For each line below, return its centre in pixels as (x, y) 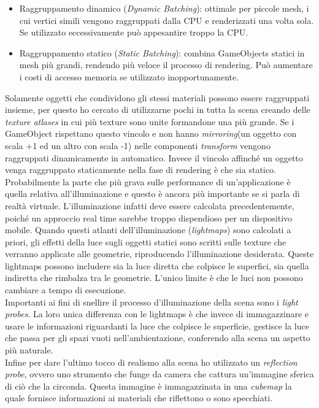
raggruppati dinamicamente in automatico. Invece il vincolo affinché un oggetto (154, 157)
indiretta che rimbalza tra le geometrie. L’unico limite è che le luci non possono (154, 278)
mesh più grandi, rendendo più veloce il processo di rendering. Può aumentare (166, 65)
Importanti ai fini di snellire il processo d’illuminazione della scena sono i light (152, 302)
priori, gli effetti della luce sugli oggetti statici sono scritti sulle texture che (146, 241)
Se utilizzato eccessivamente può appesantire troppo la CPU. (134, 32)
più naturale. (29, 350)
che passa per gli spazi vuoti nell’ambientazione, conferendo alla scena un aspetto (158, 338)
